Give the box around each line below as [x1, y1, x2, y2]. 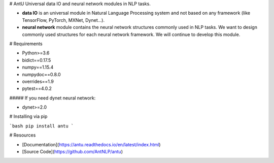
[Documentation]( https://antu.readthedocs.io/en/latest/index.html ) [22, 141, 161, 147]
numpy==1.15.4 [22, 64, 54, 71]
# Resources [9, 132, 36, 138]
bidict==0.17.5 [22, 57, 51, 63]
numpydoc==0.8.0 [22, 71, 61, 77]
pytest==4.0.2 [22, 85, 52, 91]
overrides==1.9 [22, 78, 54, 84]
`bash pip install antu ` [9, 123, 74, 129]
